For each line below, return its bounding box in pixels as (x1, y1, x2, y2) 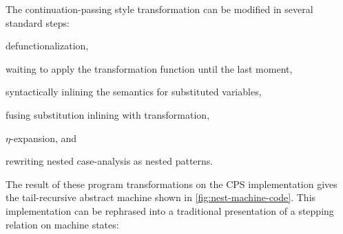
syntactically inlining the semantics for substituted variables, (6, 84, 262, 99)
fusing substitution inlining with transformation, (6, 107, 210, 121)
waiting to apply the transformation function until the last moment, (6, 61, 293, 75)
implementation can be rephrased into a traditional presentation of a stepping (6, 203, 334, 218)
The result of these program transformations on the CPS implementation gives (6, 176, 337, 191)
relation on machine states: (6, 217, 119, 231)
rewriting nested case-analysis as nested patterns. (6, 154, 214, 168)
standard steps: (6, 15, 70, 30)
